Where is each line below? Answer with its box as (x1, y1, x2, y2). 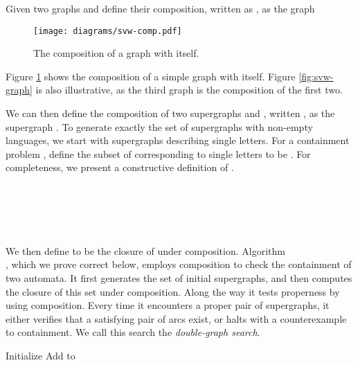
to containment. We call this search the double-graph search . (6, 325, 260, 339)
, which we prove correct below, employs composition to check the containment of (6, 257, 352, 271)
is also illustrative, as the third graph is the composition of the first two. (35, 82, 343, 97)
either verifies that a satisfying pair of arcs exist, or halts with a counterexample (6, 311, 347, 326)
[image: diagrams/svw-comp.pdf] (33, 26, 182, 36)
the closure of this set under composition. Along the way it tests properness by (6, 284, 340, 299)
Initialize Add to (6, 348, 75, 362)
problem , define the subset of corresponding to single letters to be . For (6, 146, 311, 161)
